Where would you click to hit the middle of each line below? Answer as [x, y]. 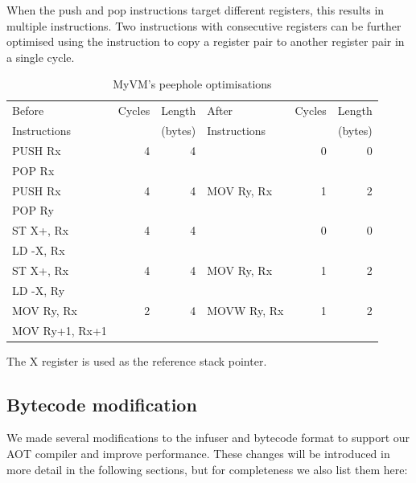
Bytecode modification [102, 404]
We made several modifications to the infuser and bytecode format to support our [208, 438]
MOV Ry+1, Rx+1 [60, 330]
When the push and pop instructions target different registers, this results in [196, 10]
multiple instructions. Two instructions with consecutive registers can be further [204, 25]
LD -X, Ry [39, 290]
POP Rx [33, 170]
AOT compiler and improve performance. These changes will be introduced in [198, 453]
